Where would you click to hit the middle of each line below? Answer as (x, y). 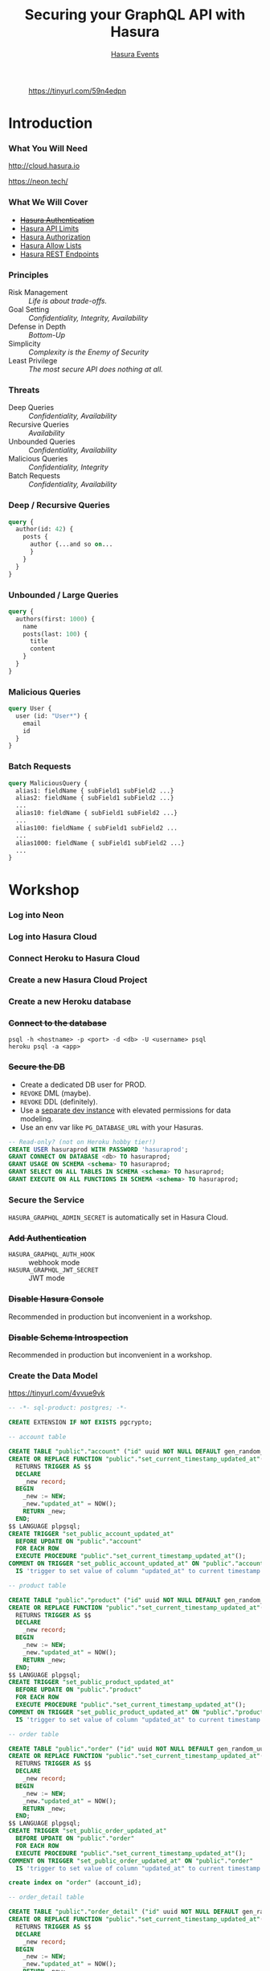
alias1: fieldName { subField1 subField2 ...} (95, 791)
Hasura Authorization (55, 237)
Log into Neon (36, 916)
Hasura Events (135, 54)
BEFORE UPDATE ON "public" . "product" (79, 1690)
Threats (24, 390)
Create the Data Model (53, 1376)
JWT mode (47, 1278)
